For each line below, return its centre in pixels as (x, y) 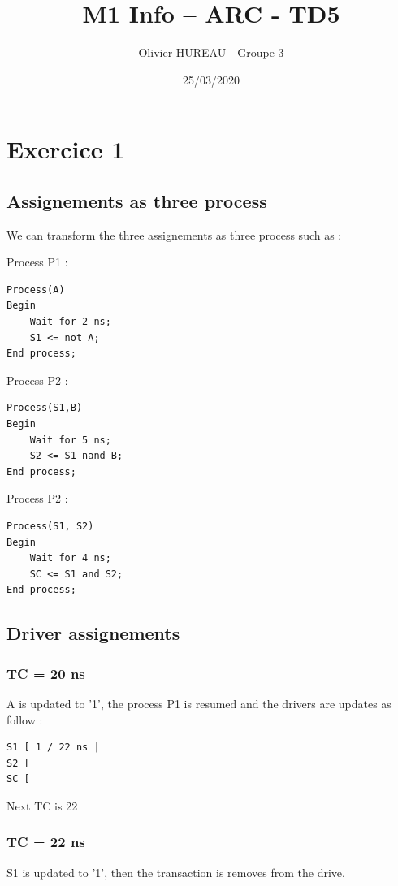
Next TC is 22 (42, 805)
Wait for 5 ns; (70, 440)
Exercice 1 (66, 149)
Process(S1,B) (45, 408)
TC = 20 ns (46, 673)
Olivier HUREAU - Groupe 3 (211, 52)
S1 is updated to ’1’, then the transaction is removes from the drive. (176, 872)
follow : (25, 719)
